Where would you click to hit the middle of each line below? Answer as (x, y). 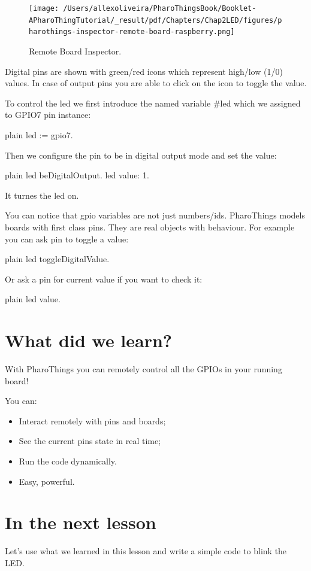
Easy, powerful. (47, 481)
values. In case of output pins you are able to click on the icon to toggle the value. (156, 83)
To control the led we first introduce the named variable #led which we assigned (153, 103)
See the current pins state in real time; (90, 441)
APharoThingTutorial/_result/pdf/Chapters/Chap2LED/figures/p (155, 20)
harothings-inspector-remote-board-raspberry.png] (132, 32)
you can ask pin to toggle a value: (67, 239)
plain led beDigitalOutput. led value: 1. (77, 175)
